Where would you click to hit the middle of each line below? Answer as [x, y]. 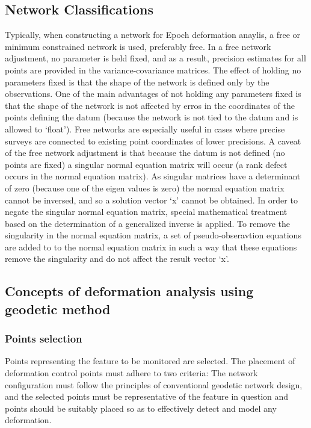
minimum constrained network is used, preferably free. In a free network [138, 46]
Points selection [44, 339]
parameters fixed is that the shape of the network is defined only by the [137, 82]
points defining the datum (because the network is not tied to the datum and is [152, 117]
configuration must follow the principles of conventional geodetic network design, [154, 384]
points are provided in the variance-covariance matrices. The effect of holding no [153, 70]
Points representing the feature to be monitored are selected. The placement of [150, 361]
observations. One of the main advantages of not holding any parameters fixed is [153, 94]
